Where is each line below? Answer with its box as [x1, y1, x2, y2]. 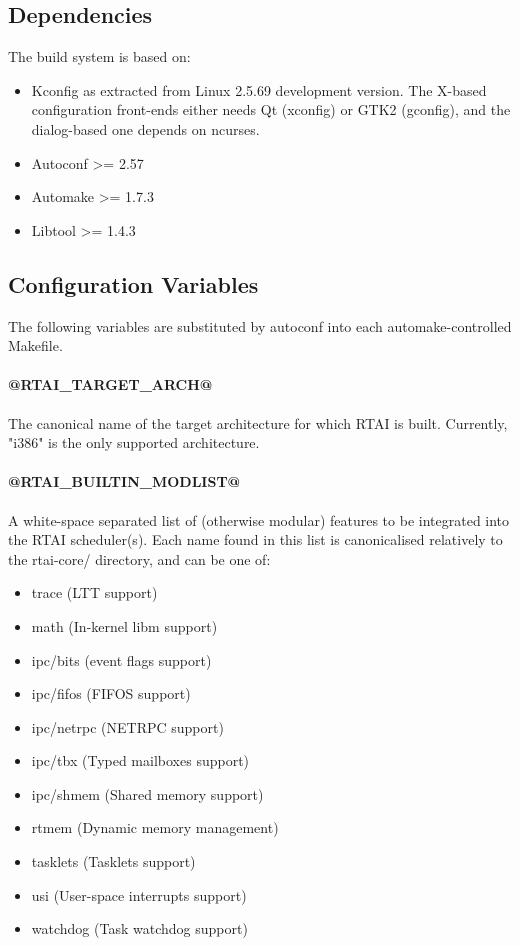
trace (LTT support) [31, 582, 158, 603]
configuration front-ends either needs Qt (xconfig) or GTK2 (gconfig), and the [31, 99, 511, 120]
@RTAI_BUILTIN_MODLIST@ [8, 471, 241, 492]
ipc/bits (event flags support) [31, 649, 212, 670]
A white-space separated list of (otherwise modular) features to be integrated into [8, 509, 510, 530]
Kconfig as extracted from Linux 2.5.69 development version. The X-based [31, 79, 487, 100]
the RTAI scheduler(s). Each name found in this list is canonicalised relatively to [8, 529, 503, 550]
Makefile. [8, 335, 63, 356]
